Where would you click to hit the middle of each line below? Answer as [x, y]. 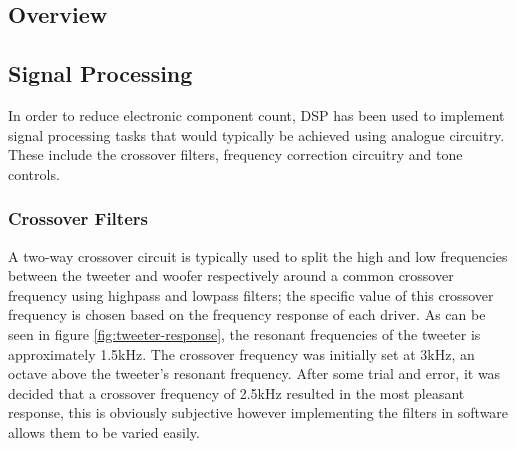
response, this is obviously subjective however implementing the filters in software [258, 412]
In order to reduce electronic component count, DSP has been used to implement [256, 114]
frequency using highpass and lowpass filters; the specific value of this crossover [251, 294]
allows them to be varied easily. [104, 431]
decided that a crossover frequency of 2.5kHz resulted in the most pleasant [236, 392]
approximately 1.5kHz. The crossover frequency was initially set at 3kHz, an [241, 353]
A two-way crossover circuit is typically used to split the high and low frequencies [258, 255]
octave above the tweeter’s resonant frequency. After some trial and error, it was [254, 373]
